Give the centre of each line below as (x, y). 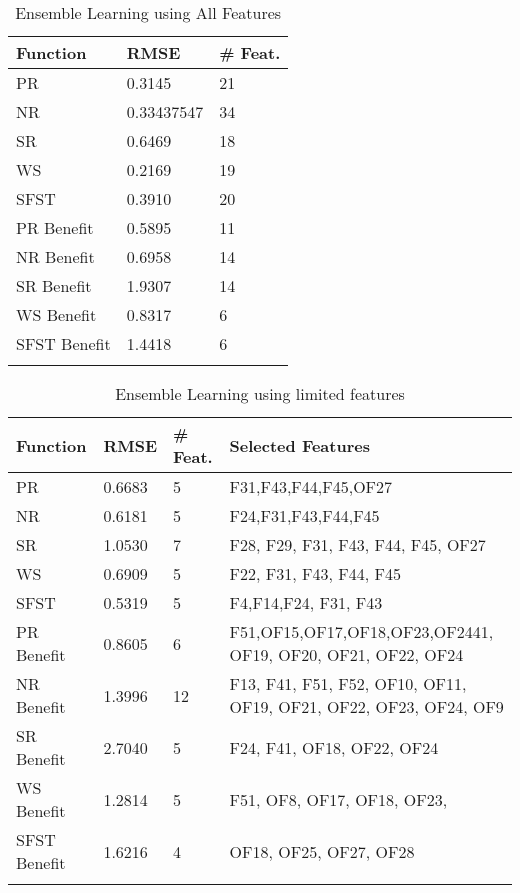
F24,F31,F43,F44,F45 (304, 515)
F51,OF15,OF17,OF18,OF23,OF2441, (361, 631)
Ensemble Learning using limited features (260, 393)
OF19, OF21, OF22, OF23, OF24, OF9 (366, 706)
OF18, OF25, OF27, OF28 (322, 851)
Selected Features (299, 445)
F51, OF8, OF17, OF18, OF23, (338, 799)
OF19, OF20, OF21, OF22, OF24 (346, 654)
